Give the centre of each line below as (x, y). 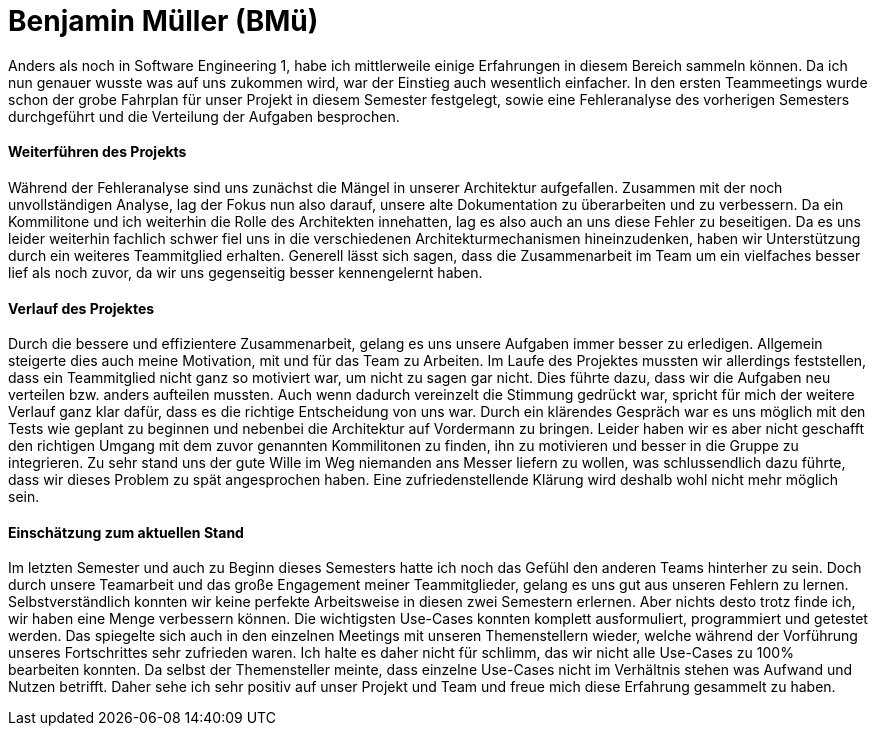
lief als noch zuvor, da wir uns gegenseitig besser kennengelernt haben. (245, 272)
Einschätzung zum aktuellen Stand (126, 532)
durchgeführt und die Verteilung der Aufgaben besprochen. (204, 116)
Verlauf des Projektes (81, 308)
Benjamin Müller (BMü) (163, 21)
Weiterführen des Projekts (97, 152)
